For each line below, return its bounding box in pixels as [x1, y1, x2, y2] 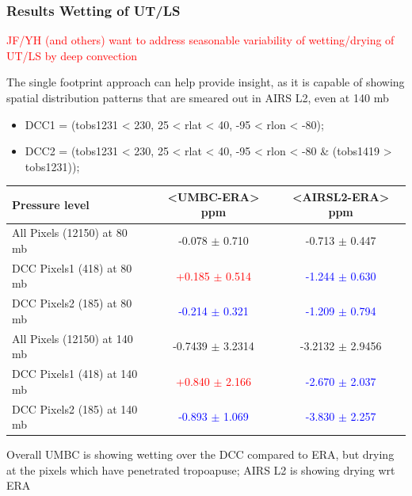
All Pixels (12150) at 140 [12, 330, 133, 346]
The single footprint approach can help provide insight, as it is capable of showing [6, 74, 405, 90]
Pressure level [12, 196, 90, 212]
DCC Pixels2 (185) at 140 [12, 400, 138, 417]
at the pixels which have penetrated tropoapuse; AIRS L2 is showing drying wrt [6, 461, 395, 478]
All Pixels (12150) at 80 [12, 224, 128, 241]
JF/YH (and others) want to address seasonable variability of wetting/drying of [6, 32, 395, 48]
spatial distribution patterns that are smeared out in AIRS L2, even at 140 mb [6, 90, 389, 105]
